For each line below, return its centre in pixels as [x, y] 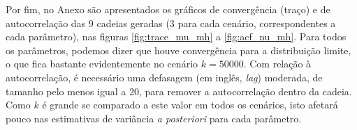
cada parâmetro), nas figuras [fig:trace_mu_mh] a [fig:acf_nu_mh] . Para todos [176, 36]
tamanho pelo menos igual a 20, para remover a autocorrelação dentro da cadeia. [179, 91]
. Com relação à [277, 64]
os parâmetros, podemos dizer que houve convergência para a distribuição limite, [178, 50]
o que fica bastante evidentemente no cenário [102, 64]
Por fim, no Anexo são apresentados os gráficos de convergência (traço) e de [168, 9]
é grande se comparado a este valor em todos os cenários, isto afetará [190, 105]
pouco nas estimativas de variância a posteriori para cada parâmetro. [154, 118]
